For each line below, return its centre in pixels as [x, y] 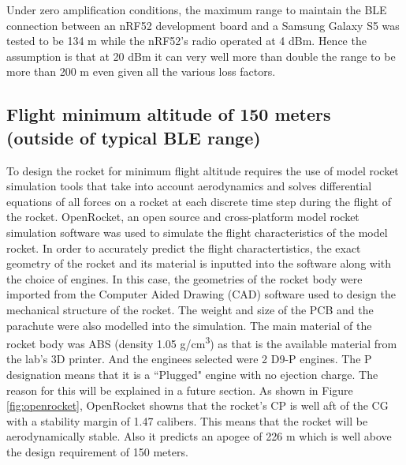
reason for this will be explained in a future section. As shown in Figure [180, 390]
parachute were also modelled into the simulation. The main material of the [189, 325]
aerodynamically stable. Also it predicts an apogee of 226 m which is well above [199, 436]
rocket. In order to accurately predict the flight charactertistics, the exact [184, 247]
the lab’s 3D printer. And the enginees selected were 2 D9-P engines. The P [189, 359]
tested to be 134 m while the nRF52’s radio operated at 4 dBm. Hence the [186, 41]
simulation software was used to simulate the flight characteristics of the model [197, 232]
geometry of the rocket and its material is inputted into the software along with [199, 263]
